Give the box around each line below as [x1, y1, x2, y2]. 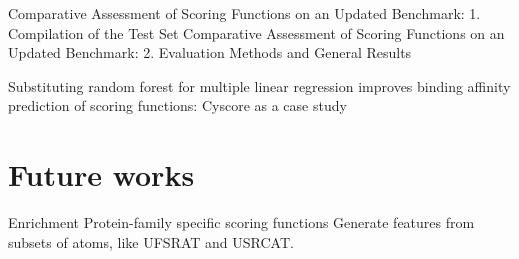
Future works [8, 154, 195, 195]
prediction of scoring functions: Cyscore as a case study [8, 95, 347, 116]
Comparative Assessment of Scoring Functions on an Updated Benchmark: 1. [8, 3, 481, 23]
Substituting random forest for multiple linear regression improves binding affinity [8, 75, 511, 96]
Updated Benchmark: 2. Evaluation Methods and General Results [8, 42, 412, 63]
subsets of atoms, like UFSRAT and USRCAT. [8, 231, 294, 252]
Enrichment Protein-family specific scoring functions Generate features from [8, 212, 475, 233]
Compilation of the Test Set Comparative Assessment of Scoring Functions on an [8, 22, 505, 43]
